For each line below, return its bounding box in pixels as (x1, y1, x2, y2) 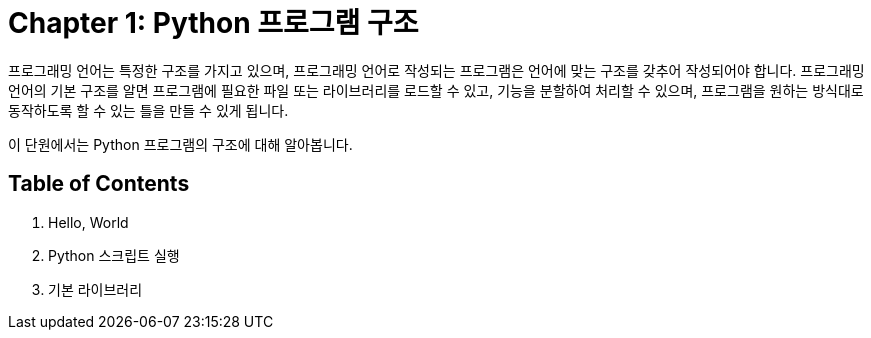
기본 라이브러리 (48, 280, 143, 298)
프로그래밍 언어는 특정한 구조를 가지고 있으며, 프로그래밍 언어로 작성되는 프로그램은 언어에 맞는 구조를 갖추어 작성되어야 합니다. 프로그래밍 (8, 61, 865, 79)
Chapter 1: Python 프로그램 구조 (8, 6, 419, 40)
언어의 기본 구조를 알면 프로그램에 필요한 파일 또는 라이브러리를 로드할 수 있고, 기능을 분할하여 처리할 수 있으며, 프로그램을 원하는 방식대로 (8, 81, 864, 99)
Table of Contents (8, 171, 190, 197)
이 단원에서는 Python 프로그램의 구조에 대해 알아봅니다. (8, 135, 353, 153)
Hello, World (48, 213, 129, 231)
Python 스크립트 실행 (48, 246, 180, 264)
